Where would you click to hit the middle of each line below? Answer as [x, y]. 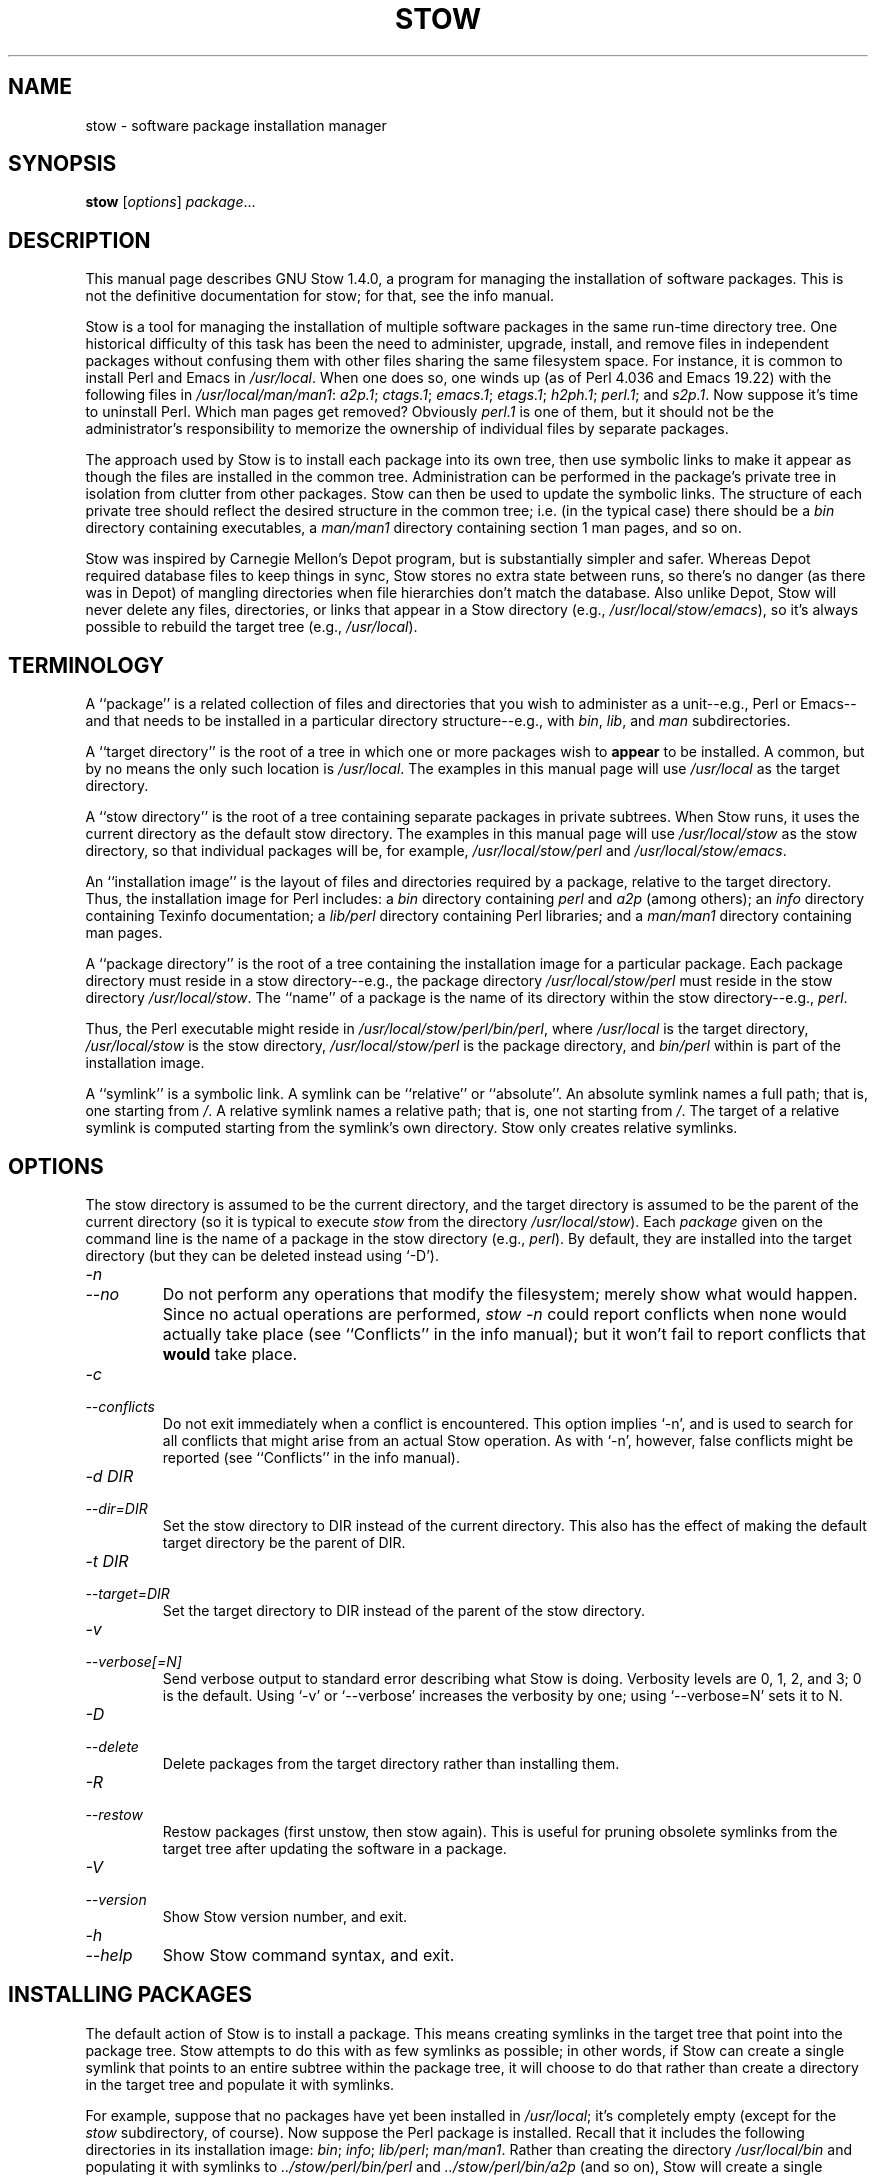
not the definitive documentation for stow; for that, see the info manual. [320, 296]
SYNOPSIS [62, 164]
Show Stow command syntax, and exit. [308, 1954]
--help [109, 1954]
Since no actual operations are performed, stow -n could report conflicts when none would [504, 1313]
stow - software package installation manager [236, 125]
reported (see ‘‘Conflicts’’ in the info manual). [311, 1457]
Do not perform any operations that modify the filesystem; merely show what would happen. [510, 1293]
